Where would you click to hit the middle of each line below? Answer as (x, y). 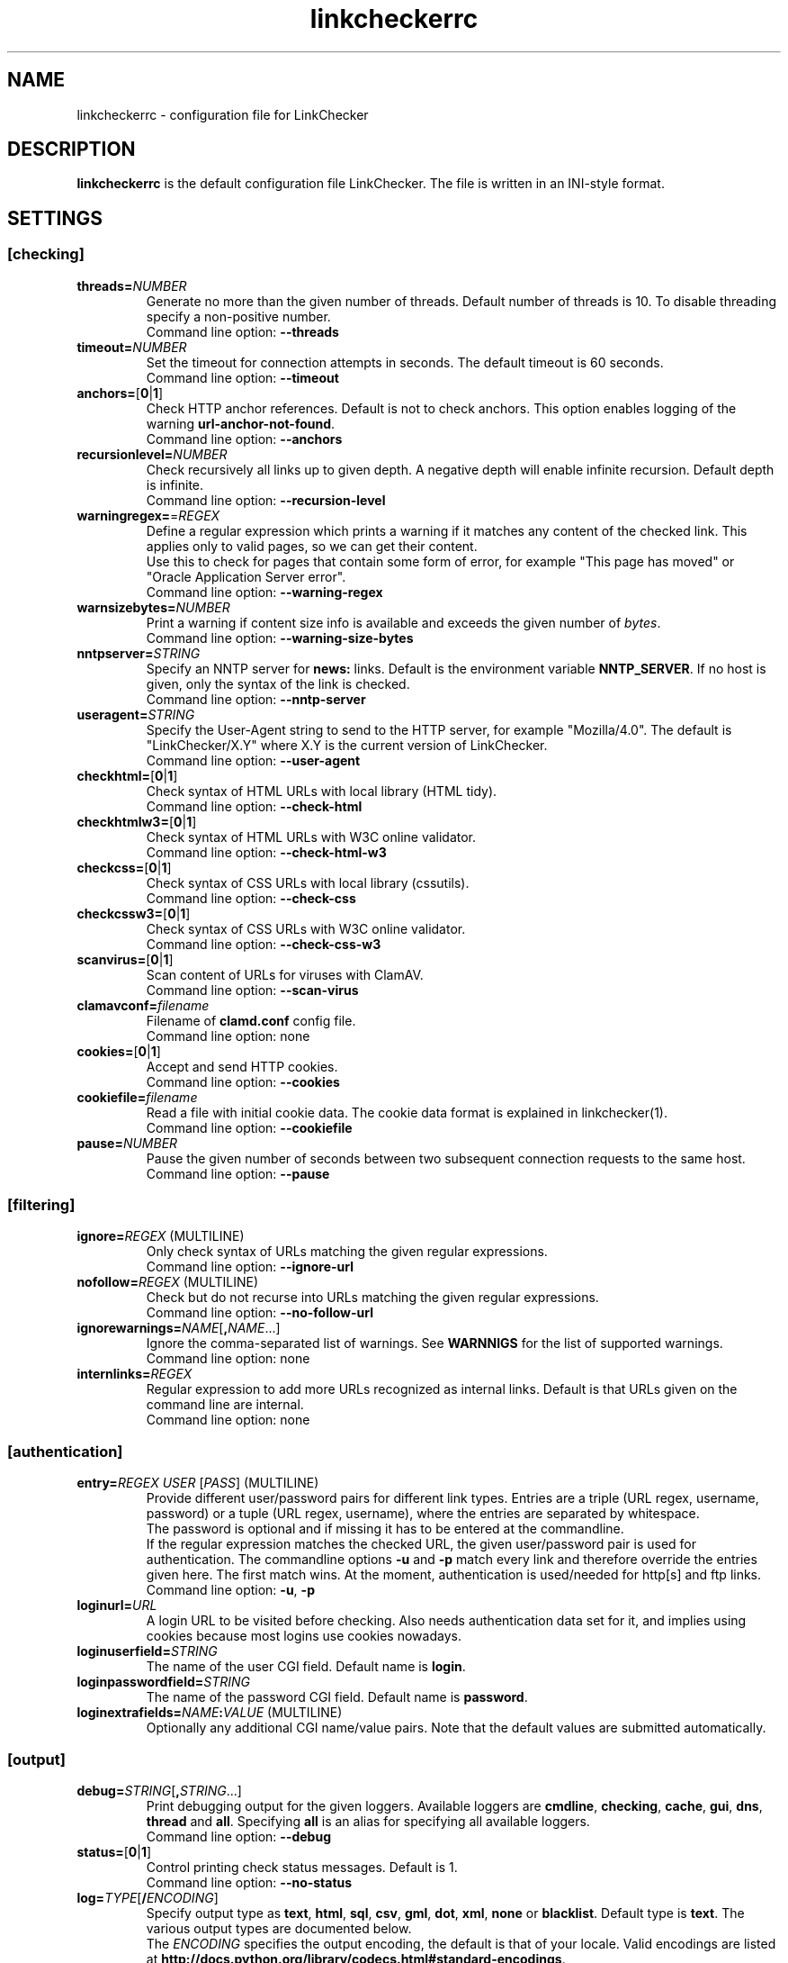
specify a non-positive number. (238, 316)
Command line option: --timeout (242, 377)
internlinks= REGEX (134, 1374)
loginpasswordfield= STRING (164, 1682)
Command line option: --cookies (243, 1081)
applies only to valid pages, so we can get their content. (312, 546)
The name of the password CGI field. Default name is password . (337, 1697)
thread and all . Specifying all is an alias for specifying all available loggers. (368, 1821)
